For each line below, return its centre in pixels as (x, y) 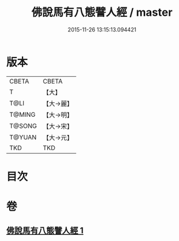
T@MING (22, 114)
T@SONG (23, 126)
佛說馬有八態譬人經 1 (45, 231)
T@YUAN (23, 137)
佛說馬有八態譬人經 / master (102, 12)
